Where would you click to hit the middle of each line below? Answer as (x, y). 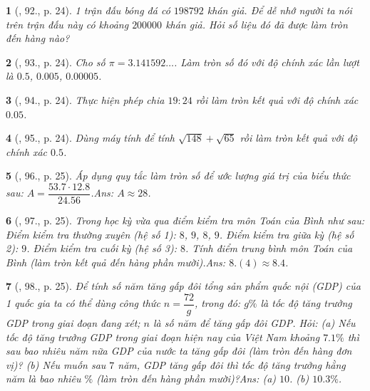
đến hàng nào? (38, 38)
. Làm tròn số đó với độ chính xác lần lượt (267, 62)
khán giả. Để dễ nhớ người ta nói (279, 10)
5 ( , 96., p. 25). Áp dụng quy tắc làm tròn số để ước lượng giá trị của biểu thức (178, 176)
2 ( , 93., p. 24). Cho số (56, 62)
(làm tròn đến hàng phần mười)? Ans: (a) (186, 379)
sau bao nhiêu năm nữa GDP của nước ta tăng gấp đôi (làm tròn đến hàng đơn (179, 351)
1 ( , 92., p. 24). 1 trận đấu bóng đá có (88, 10)
